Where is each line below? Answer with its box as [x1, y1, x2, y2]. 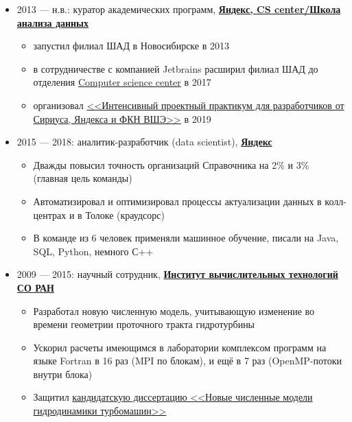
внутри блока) [33, 366, 93, 381]
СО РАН [16, 280, 54, 294]
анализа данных [16, 15, 89, 30]
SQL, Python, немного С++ [33, 244, 154, 258]
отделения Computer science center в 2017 [33, 75, 211, 89]
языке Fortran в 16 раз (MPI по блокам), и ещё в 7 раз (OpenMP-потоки [33, 353, 342, 368]
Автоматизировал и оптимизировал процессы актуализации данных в [33, 194, 322, 208]
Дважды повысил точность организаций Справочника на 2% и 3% [33, 157, 309, 172]
